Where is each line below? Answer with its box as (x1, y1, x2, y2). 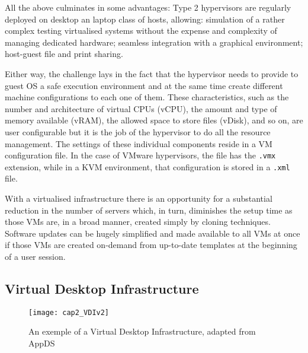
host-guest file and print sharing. (5, 47, 123, 60)
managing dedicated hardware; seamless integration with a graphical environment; (5, 36, 303, 48)
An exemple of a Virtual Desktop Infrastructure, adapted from (28, 325, 256, 338)
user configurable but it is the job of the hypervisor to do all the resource (5, 125, 271, 138)
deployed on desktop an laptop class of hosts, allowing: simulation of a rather (5, 12, 285, 25)
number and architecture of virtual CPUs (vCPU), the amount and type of (5, 102, 277, 115)
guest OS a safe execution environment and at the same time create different (5, 79, 283, 91)
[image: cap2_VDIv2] (28, 308, 110, 317)
